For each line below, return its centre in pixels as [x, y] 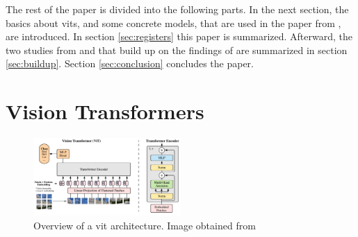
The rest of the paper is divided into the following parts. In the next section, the [177, 9]
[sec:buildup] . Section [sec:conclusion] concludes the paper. [130, 63]
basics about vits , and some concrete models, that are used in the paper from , [173, 23]
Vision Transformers [105, 111]
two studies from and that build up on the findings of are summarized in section [177, 50]
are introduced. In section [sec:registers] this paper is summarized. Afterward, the [179, 36]
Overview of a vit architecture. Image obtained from [145, 225]
